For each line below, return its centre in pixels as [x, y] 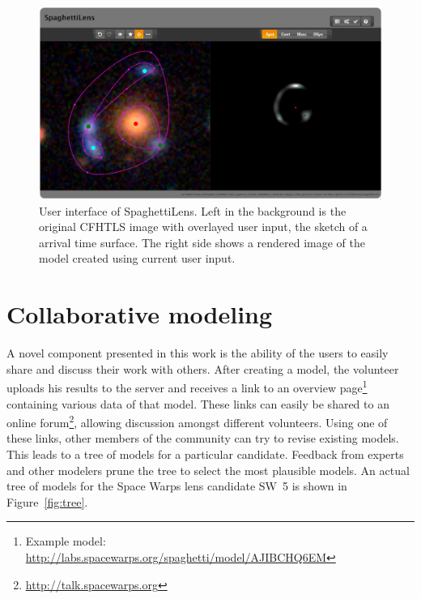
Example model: [66, 541]
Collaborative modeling [140, 314]
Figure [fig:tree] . [47, 501]
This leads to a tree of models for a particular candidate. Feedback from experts [205, 454]
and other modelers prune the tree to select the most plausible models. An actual [208, 470]
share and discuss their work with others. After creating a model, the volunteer [203, 368]
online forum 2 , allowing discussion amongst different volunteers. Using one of [197, 421]
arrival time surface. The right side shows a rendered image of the [202, 242]
